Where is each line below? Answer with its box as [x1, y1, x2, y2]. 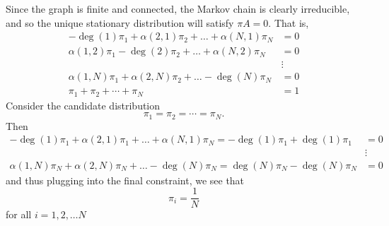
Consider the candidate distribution [6, 97, 161, 112]
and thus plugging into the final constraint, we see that [6, 172, 245, 187]
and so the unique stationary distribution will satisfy [6, 15, 234, 30]
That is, [274, 15, 309, 30]
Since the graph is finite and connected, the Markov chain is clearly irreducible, [6, 1, 350, 16]
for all [6, 207, 32, 222]
